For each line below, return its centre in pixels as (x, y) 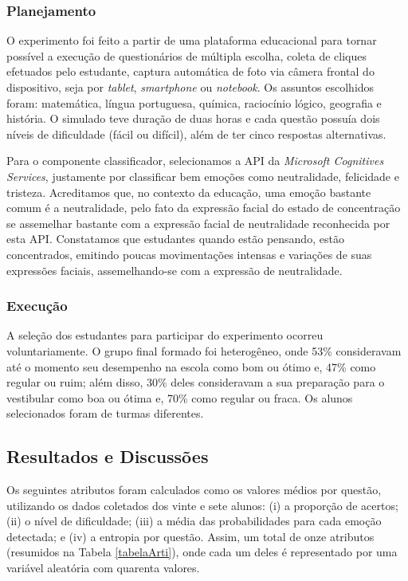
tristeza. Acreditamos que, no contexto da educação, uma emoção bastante (189, 192)
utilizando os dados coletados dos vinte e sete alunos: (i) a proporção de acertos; (202, 505)
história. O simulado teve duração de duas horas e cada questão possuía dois (193, 118)
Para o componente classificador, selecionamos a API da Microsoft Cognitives (195, 161)
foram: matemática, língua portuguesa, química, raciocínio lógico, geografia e (194, 102)
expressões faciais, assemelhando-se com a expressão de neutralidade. (175, 270)
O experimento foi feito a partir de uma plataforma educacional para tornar (192, 40)
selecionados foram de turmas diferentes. (105, 413)
